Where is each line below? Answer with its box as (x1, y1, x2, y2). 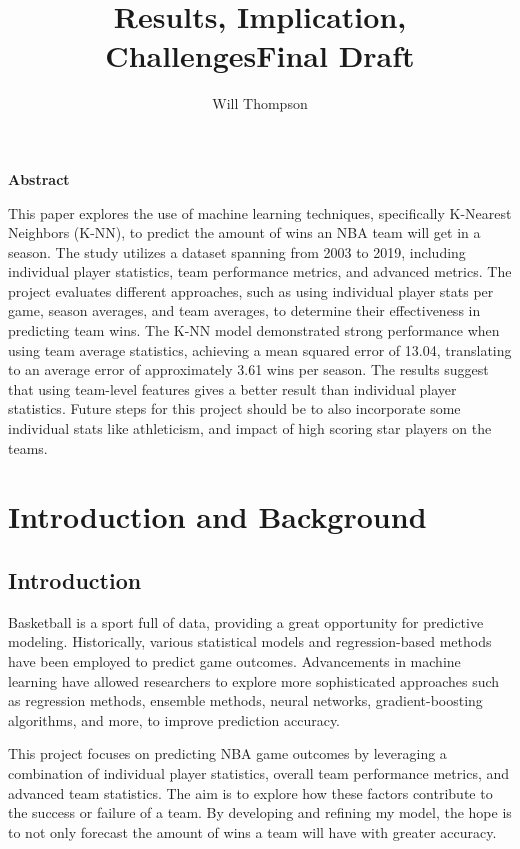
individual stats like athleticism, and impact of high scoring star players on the (8, 418, 492, 439)
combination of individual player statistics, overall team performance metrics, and (8, 762, 510, 783)
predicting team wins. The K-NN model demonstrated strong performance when (8, 320, 500, 341)
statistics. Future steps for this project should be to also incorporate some (8, 398, 461, 419)
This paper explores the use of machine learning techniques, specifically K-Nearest (8, 202, 512, 223)
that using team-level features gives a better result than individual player (8, 378, 457, 399)
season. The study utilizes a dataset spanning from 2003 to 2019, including (8, 241, 466, 262)
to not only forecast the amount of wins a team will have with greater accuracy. (8, 821, 497, 842)
